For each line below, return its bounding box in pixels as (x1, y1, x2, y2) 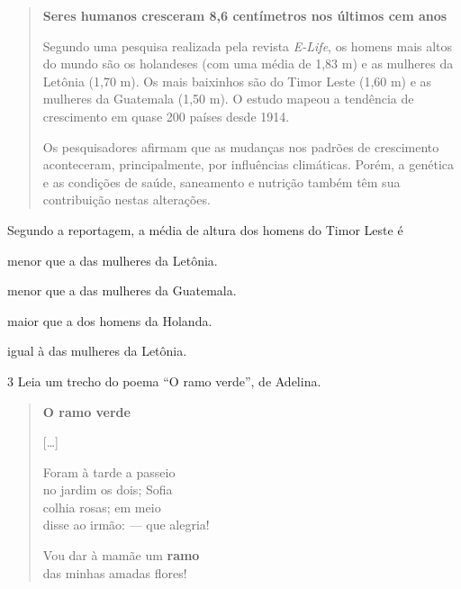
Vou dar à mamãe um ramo (42, 546, 200, 565)
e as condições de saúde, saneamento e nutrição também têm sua (42, 172, 401, 191)
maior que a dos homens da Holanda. (7, 311, 212, 330)
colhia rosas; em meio (42, 497, 161, 516)
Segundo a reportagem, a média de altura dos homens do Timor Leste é (7, 220, 403, 239)
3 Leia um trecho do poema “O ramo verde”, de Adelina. (7, 371, 321, 390)
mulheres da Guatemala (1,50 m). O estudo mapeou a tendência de (42, 89, 414, 108)
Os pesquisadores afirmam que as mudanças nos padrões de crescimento (42, 137, 439, 156)
